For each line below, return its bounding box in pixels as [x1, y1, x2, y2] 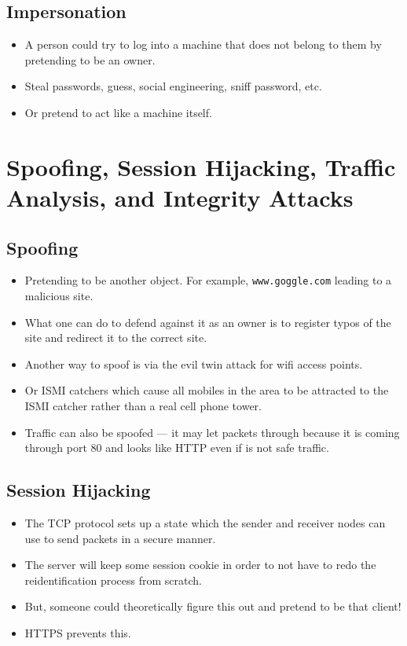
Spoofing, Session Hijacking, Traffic [6, 150, 396, 182]
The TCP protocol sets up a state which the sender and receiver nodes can [24, 514, 386, 530]
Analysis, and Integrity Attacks [6, 181, 354, 213]
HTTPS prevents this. [24, 624, 131, 640]
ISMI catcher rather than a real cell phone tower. [24, 397, 262, 413]
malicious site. [24, 288, 93, 303]
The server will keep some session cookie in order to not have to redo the [24, 556, 376, 573]
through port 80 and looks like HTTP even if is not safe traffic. [24, 439, 329, 456]
